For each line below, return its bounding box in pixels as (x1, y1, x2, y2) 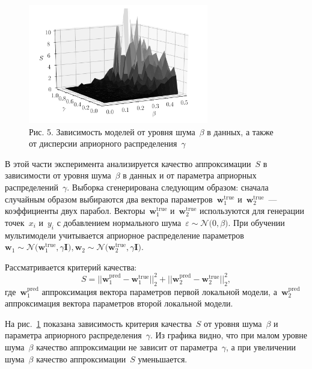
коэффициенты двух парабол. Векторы (5, 204, 145, 217)
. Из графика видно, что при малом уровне (150, 329, 307, 341)
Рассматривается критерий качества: (5, 260, 137, 273)
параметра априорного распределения (5, 329, 142, 341)
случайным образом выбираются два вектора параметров (5, 192, 213, 205)
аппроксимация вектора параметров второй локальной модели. (5, 297, 233, 310)
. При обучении (228, 216, 285, 228)
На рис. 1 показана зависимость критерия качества (5, 317, 192, 329)
